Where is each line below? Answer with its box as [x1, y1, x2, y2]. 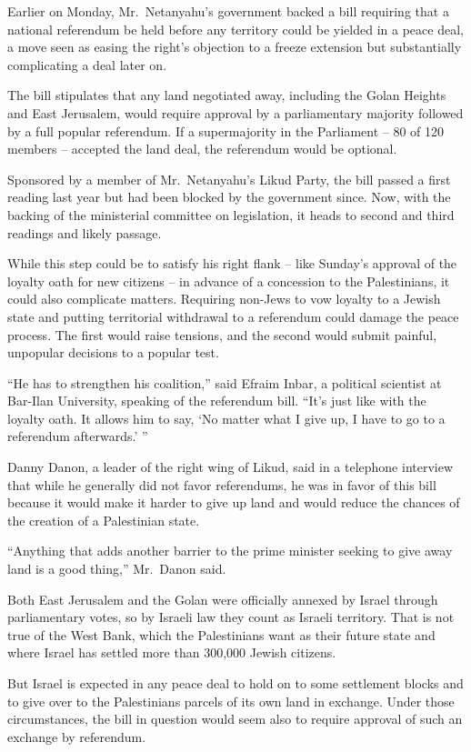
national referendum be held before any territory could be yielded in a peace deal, [7, 19, 464, 38]
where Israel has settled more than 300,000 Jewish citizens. [7, 643, 336, 662]
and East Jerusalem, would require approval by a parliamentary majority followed [7, 103, 464, 122]
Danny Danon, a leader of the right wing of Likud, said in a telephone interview [7, 457, 454, 476]
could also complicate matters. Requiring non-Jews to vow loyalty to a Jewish [7, 289, 441, 308]
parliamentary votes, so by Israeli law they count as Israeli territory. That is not [7, 607, 455, 627]
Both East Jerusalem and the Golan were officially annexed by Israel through [7, 589, 438, 608]
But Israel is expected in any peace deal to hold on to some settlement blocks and [7, 674, 464, 692]
